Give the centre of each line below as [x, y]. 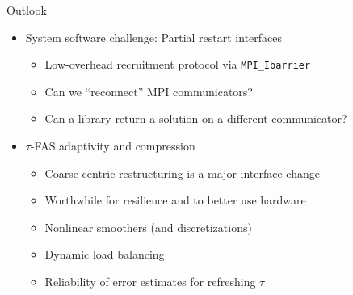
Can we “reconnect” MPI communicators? [149, 91]
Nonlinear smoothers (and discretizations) [148, 227]
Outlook [27, 10]
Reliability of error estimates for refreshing [150, 281]
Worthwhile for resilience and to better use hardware [175, 200]
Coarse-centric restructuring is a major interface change [182, 173]
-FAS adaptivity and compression [113, 146]
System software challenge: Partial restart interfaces [154, 37]
